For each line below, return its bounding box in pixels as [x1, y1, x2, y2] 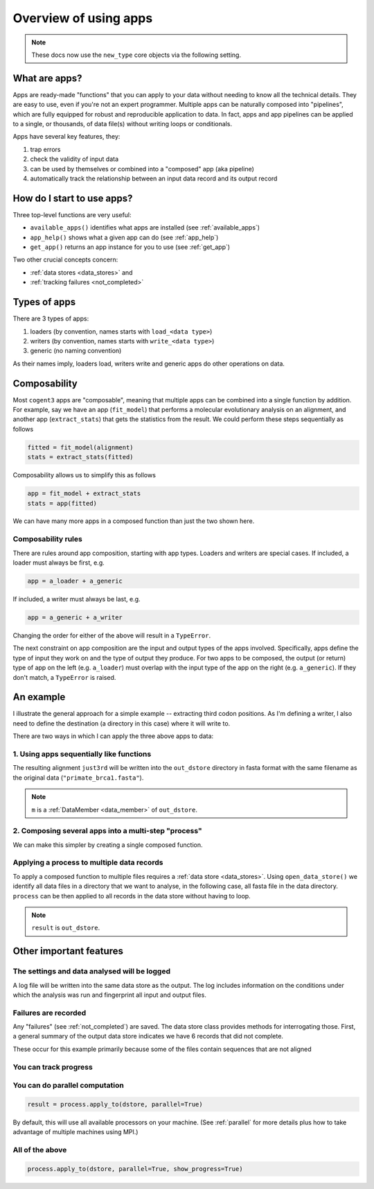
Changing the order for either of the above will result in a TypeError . [12, 631, 211, 640]
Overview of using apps [12, 10, 153, 26]
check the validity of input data [30, 155, 119, 163]
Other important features [12, 946, 124, 957]
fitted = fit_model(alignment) [27, 443, 134, 451]
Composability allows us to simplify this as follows [12, 471, 156, 479]
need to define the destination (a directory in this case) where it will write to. [12, 719, 231, 728]
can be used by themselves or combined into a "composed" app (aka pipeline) [30, 164, 254, 173]
